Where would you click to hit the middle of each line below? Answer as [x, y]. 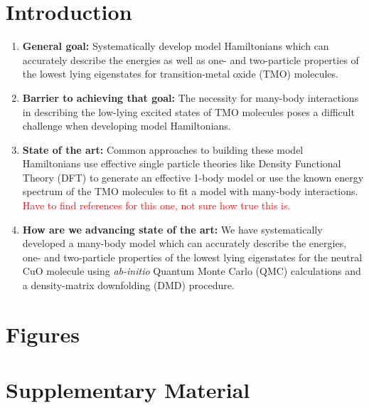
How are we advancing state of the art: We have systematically [172, 229]
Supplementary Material [128, 390]
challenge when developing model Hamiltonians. [127, 126]
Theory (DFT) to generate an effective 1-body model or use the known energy [193, 177]
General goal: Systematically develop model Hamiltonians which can [176, 46]
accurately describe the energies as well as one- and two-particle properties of [191, 59]
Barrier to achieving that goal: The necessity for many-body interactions [191, 97]
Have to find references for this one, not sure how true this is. [156, 205]
